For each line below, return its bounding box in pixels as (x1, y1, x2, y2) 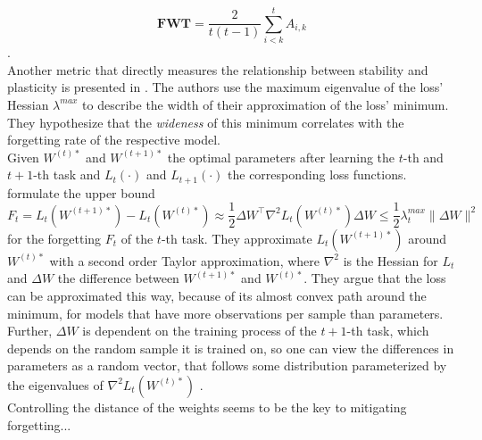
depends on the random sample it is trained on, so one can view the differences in (7, 338, 454, 357)
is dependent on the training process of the (82, 321, 317, 340)
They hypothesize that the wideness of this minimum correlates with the (7, 112, 404, 131)
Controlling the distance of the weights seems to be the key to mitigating (7, 397, 407, 416)
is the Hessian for (343, 251, 438, 270)
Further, (7, 321, 53, 340)
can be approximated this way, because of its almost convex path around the (7, 286, 427, 304)
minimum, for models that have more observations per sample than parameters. (7, 303, 444, 322)
